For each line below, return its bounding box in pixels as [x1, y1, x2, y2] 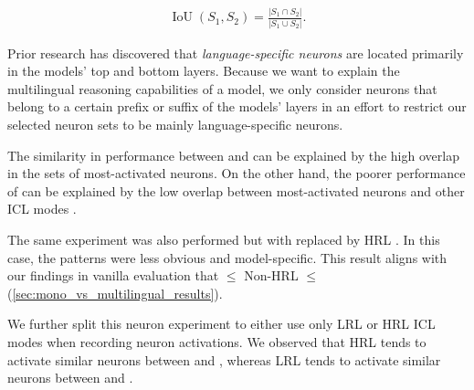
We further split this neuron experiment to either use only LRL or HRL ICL [7, 314, 436, 333]
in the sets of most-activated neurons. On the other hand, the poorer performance [7, 163, 466, 183]
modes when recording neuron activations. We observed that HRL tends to [7, 332, 427, 351]
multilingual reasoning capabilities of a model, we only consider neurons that [7, 79, 437, 98]
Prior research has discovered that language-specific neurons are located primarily [7, 43, 464, 62]
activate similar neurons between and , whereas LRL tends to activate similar [7, 350, 441, 369]
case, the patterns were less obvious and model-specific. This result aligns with [7, 248, 448, 267]
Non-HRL [244, 266, 299, 285]
